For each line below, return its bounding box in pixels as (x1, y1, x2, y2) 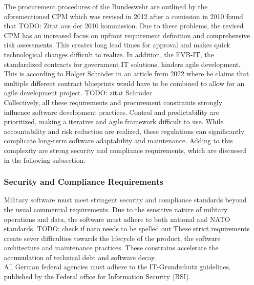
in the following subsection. (4, 154, 85, 165)
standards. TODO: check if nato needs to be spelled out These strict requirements (4, 223, 250, 234)
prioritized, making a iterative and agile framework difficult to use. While (4, 116, 224, 127)
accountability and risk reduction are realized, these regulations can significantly (4, 126, 245, 136)
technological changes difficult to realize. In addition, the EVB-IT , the (4, 49, 214, 59)
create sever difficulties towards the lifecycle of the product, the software (4, 233, 221, 243)
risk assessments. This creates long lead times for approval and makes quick (4, 40, 230, 50)
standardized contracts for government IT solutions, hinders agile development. (4, 59, 241, 69)
